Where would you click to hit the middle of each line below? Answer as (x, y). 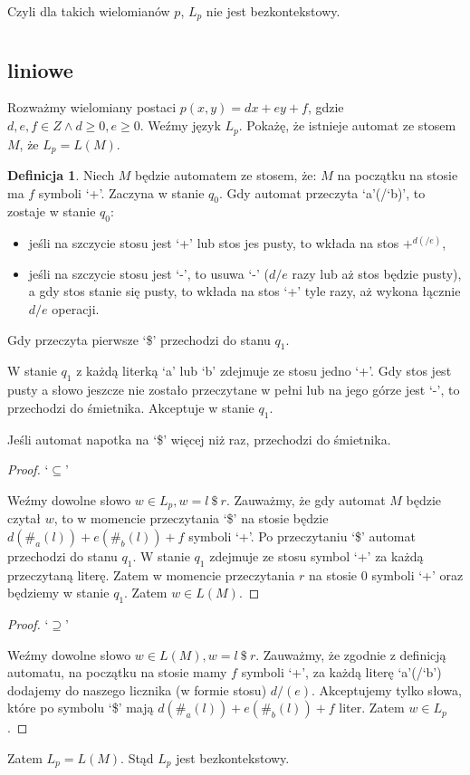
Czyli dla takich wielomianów (89, 11)
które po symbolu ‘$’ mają (81, 708)
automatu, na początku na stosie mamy (117, 672)
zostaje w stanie (52, 211)
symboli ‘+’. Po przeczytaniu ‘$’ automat (302, 536)
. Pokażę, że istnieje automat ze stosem (347, 125)
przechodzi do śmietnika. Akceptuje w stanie (131, 407)
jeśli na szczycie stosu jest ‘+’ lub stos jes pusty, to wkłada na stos (214, 243)
